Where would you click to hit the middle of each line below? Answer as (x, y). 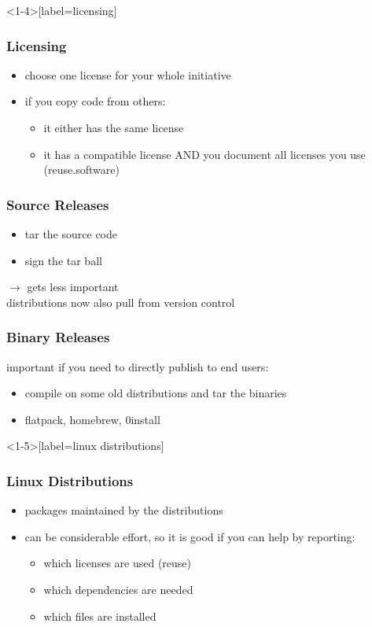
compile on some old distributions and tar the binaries (156, 393)
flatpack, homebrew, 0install (92, 419)
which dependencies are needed (118, 589)
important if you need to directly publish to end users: (138, 366)
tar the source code (71, 234)
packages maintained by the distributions (124, 510)
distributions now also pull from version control (121, 302)
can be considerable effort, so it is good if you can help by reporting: (190, 536)
